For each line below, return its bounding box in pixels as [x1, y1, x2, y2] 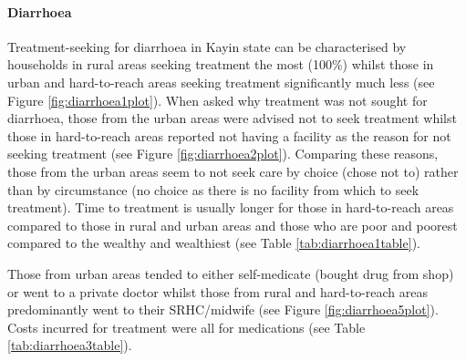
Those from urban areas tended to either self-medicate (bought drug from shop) [7, 263, 454, 283]
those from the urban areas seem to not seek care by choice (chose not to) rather [7, 161, 459, 180]
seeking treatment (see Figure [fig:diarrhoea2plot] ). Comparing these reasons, [7, 144, 439, 163]
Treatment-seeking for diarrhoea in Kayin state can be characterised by [7, 36, 407, 56]
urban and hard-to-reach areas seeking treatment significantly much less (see [7, 72, 435, 91]
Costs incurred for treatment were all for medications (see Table [7, 317, 366, 336]
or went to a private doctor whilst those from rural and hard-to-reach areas [7, 282, 429, 301]
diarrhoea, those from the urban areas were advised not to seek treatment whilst [7, 108, 457, 128]
